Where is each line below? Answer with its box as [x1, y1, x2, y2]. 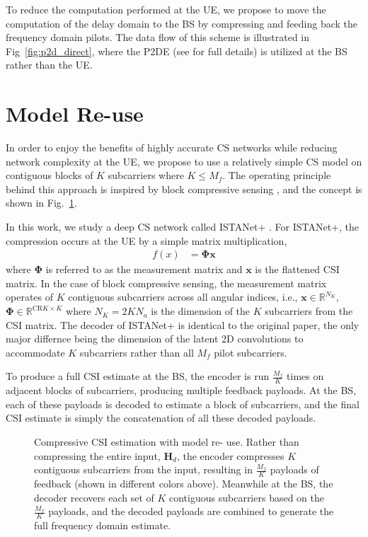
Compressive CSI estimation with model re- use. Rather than [34, 434, 299, 449]
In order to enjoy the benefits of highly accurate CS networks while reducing [6, 140, 338, 155]
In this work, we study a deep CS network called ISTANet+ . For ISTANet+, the [6, 219, 360, 234]
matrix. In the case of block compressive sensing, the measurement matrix [6, 275, 327, 290]
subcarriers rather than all [79, 345, 194, 359]
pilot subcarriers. [214, 345, 287, 359]
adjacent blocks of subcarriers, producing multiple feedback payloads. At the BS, [6, 383, 356, 398]
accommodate [6, 345, 65, 359]
